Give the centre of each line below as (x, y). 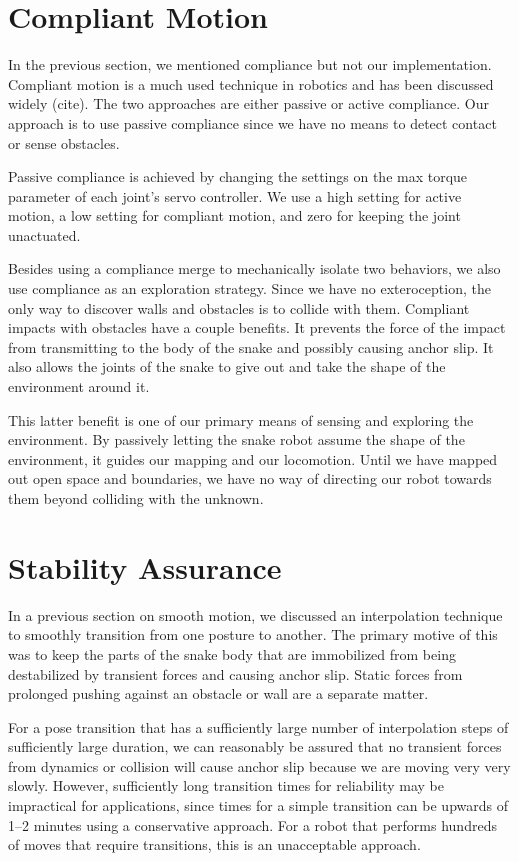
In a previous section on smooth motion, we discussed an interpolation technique (255, 614)
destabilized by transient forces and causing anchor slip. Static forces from (235, 673)
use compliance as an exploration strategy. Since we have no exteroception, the (249, 288)
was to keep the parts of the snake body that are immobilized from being (232, 653)
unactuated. (44, 234)
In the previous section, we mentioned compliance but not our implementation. (250, 64)
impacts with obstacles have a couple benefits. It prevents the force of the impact (257, 327)
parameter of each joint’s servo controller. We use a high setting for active (235, 195)
